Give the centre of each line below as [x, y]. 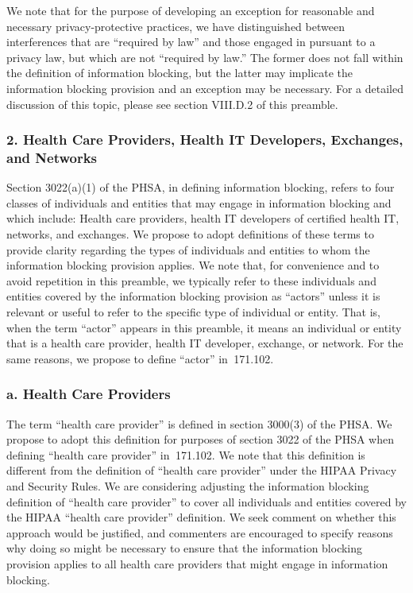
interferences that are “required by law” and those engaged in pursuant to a [191, 42]
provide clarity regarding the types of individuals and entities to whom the [188, 249]
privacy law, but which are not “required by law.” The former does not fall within [205, 57]
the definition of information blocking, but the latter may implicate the [180, 73]
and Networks [52, 157]
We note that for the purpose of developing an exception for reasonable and [191, 10]
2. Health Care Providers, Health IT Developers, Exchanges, [205, 140]
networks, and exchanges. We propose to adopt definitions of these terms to [190, 234]
